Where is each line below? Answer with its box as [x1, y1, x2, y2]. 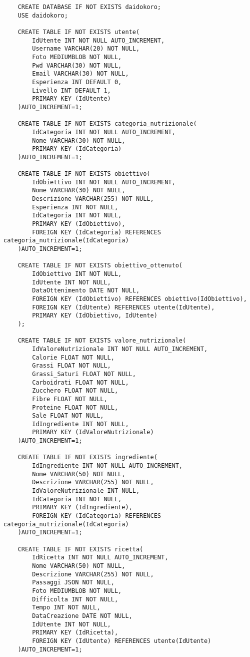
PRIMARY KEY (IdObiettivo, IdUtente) [32, 312, 157, 319]
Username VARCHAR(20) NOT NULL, [32, 45, 140, 53]
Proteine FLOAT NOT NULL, [32, 404, 118, 411]
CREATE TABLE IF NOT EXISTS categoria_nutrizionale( [17, 120, 197, 128]
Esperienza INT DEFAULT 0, [32, 78, 122, 86]
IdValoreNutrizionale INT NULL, [32, 487, 140, 495]
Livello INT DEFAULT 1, [32, 87, 111, 94]
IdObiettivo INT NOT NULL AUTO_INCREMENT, [32, 178, 175, 186]
